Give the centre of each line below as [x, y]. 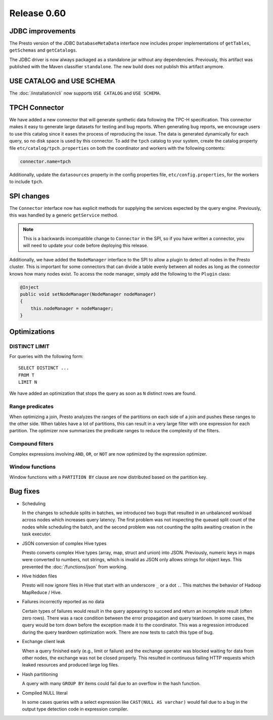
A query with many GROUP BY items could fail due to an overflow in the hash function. [111, 684]
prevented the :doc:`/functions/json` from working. [75, 567]
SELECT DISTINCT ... [44, 368]
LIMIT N [28, 382]
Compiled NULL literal [45, 693]
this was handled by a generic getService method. [64, 215]
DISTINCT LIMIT [30, 346]
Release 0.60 [38, 13]
